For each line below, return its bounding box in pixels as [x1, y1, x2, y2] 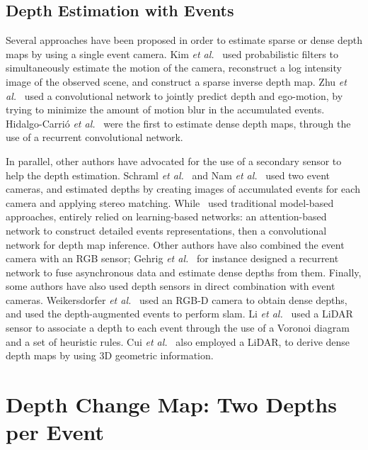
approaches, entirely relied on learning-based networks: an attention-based [6, 209, 327, 224]
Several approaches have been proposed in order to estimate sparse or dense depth [6, 33, 362, 47]
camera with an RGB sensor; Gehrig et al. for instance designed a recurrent [6, 251, 339, 266]
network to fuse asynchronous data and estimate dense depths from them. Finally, [6, 264, 362, 279]
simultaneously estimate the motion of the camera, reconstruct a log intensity [6, 60, 342, 75]
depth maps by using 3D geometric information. [6, 348, 214, 363]
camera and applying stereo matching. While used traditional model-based [6, 195, 334, 210]
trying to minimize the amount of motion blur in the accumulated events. [6, 102, 325, 117]
